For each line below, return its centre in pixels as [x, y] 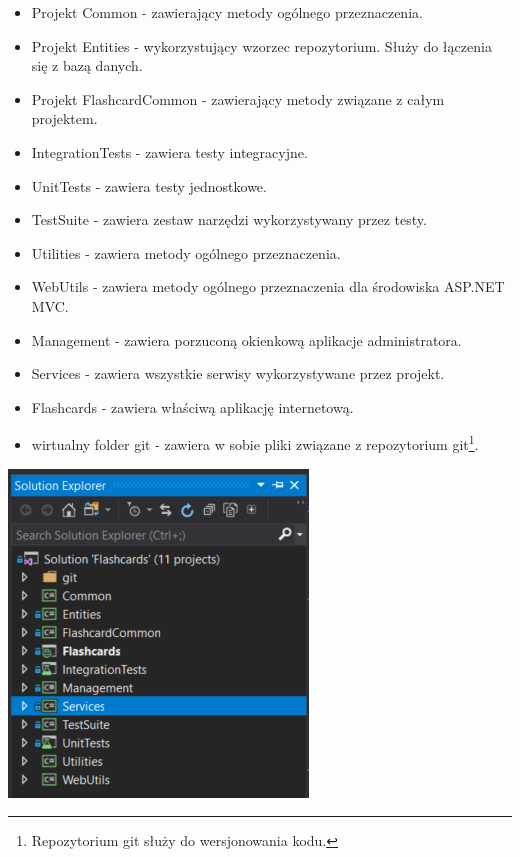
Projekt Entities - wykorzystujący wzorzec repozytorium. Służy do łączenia [261, 45]
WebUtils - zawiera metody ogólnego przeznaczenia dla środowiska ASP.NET [268, 286]
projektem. [64, 118]
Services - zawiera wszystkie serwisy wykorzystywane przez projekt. [238, 373]
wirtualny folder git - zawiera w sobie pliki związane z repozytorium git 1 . [255, 442]
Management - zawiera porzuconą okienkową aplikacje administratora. [246, 339]
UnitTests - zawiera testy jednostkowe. [149, 185]
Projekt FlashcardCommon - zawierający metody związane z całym [238, 98]
